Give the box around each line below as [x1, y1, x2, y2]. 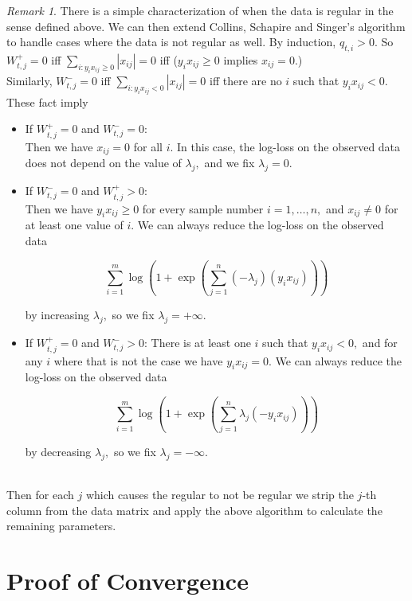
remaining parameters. [6, 517, 116, 534]
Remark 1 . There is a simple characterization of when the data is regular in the [6, 2, 394, 18]
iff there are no [209, 72, 282, 89]
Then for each [6, 486, 74, 503]
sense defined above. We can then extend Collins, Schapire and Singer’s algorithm [6, 18, 406, 34]
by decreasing [25, 443, 92, 459]
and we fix [204, 154, 255, 171]
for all [133, 138, 163, 154]
